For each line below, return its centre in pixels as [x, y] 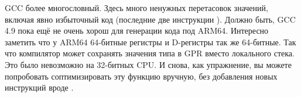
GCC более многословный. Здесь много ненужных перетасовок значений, [136, 8]
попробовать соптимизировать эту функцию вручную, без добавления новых [141, 76]
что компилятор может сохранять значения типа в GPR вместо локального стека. [150, 53]
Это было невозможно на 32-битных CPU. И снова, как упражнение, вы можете [148, 64]
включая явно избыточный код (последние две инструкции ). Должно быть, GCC [150, 19]
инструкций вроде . [39, 87]
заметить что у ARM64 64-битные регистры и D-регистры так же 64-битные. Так [150, 42]
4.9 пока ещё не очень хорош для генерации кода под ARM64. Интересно [137, 30]
